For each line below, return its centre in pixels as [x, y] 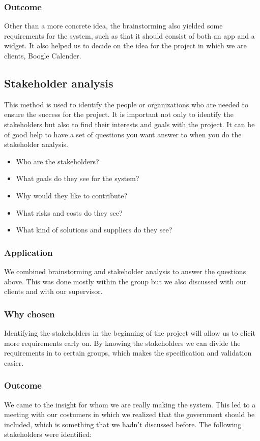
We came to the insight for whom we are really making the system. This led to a [130, 404]
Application [28, 252]
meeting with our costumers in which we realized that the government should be [129, 414]
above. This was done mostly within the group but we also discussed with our [125, 281]
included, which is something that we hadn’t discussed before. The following [123, 424]
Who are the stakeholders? [57, 161]
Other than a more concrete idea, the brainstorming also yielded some [113, 26]
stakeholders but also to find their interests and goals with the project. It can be [129, 124]
